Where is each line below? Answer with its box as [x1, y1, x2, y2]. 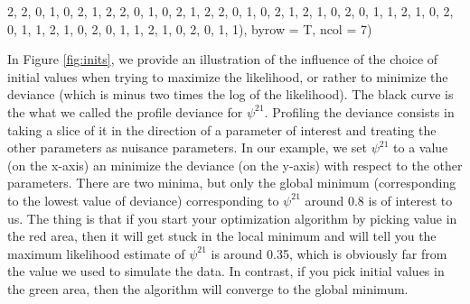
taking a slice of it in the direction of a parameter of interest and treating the [7, 120, 437, 139]
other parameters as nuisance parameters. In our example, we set [7, 138, 368, 157]
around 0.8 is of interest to [305, 190, 453, 209]
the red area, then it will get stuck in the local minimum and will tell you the [7, 226, 437, 245]
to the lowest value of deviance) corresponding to [7, 190, 279, 209]
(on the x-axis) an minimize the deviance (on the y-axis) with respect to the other [7, 155, 463, 174]
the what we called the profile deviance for [7, 102, 243, 121]
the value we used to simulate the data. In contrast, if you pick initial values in [7, 262, 445, 281]
